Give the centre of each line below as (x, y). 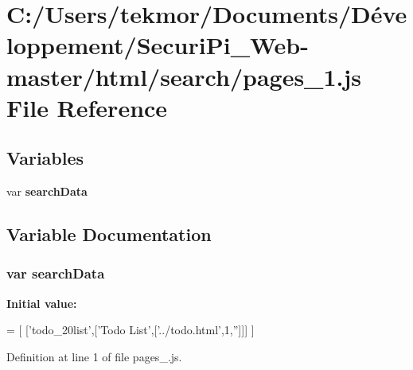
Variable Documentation (109, 234)
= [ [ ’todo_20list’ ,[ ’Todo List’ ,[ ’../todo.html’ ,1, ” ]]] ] (131, 330)
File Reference (87, 107)
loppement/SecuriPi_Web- (158, 45)
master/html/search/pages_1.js (184, 76)
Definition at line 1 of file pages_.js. (94, 356)
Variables (45, 158)
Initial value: (42, 303)
